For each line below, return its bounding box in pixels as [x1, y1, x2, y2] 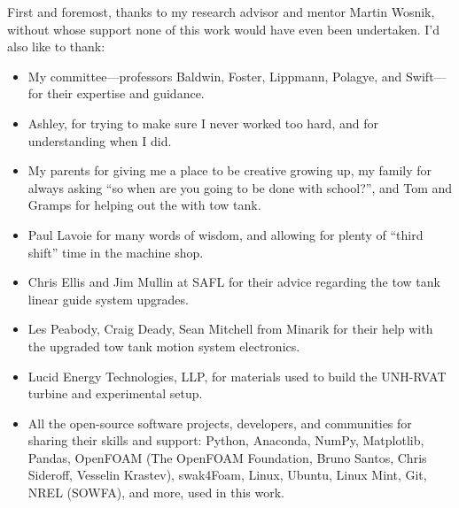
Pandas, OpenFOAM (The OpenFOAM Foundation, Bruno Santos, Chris [27, 448, 427, 466]
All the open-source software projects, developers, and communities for [27, 413, 412, 432]
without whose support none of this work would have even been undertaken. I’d [7, 19, 440, 38]
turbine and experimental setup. [27, 384, 203, 403]
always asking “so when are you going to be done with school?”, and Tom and [27, 178, 453, 196]
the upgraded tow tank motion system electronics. [27, 336, 300, 355]
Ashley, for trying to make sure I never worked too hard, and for [27, 113, 378, 132]
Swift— [406, 66, 447, 85]
